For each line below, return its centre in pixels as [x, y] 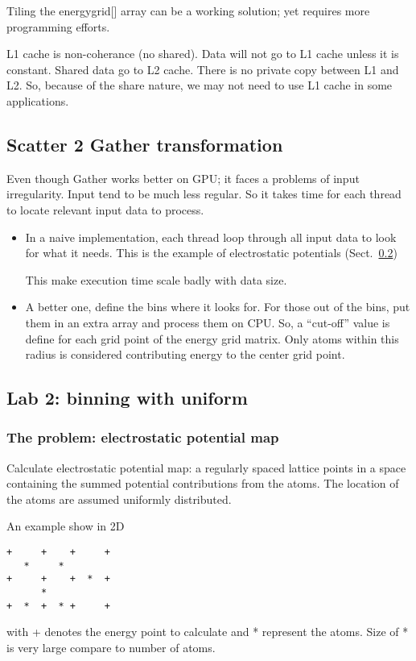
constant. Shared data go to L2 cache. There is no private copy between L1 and [203, 69]
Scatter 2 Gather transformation [145, 144]
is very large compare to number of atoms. [111, 647]
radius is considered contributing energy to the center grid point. [185, 354]
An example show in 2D [66, 526]
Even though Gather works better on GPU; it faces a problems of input [183, 178]
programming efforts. [58, 26]
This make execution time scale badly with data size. [156, 279]
